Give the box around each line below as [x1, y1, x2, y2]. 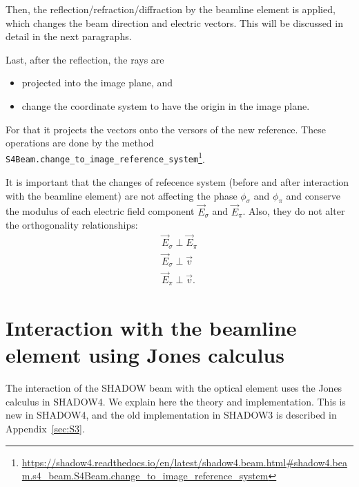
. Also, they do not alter [242, 204, 345, 218]
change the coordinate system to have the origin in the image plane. [21, 98, 310, 113]
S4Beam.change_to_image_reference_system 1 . [6, 149, 205, 166]
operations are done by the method [6, 135, 154, 150]
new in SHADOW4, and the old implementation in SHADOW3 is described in [6, 408, 337, 422]
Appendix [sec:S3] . [6, 421, 85, 436]
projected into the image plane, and [21, 75, 173, 90]
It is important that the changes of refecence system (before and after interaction [6, 175, 349, 189]
